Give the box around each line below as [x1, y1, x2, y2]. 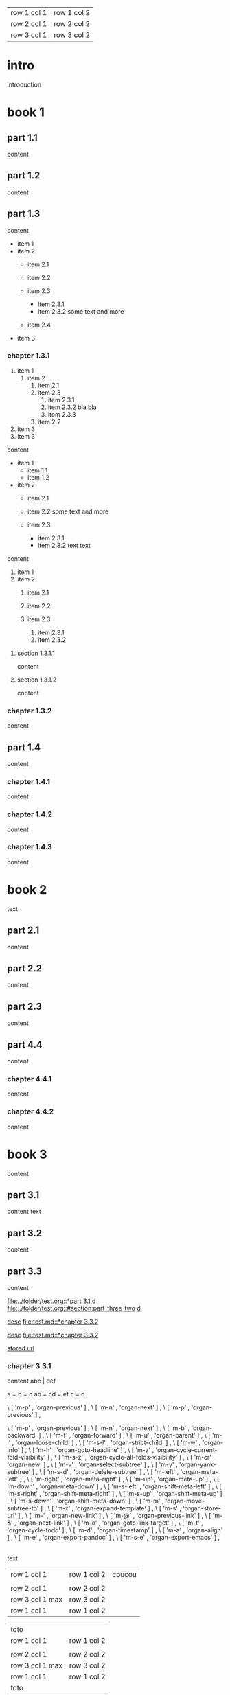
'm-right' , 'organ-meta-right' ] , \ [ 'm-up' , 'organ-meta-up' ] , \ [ [34, 1475, 220, 1484]
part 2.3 [7, 1000, 43, 1012]
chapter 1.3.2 [7, 706, 52, 715]
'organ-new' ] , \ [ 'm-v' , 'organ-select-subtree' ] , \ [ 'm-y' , [7, 1460, 178, 1468]
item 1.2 [27, 473, 50, 481]
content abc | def [7, 1376, 56, 1385]
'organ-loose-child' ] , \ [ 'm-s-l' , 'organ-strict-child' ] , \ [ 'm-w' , [15, 1438, 201, 1447]
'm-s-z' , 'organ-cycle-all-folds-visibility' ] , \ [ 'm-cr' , [62, 1453, 215, 1462]
